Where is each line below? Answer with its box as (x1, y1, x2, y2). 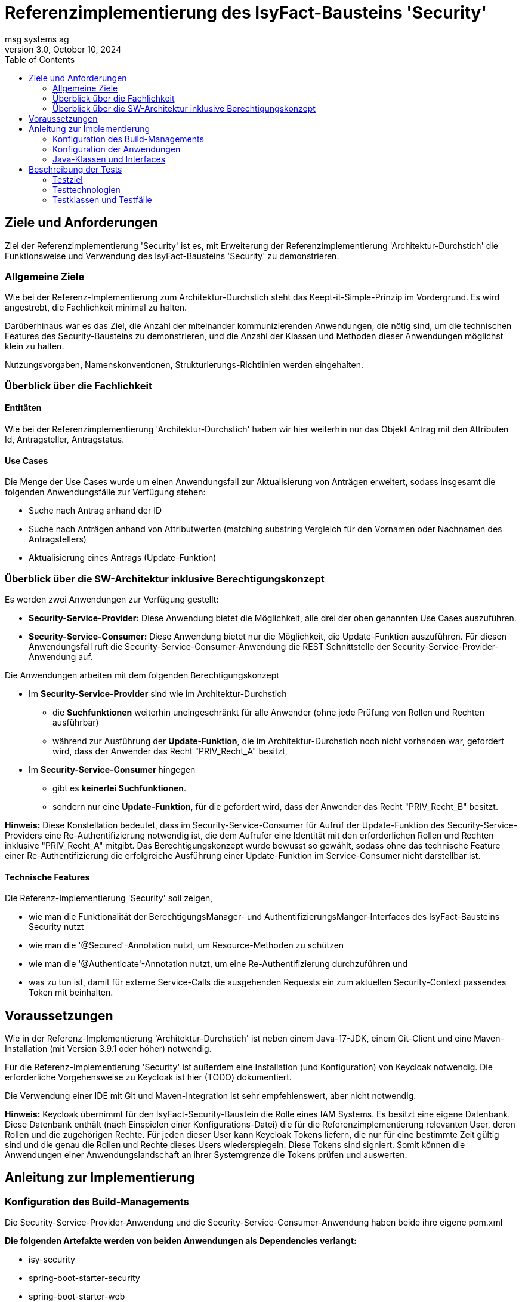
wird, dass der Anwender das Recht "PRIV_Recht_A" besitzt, (52, 745, 288, 756)
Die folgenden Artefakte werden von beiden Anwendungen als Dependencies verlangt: (5, 1236, 357, 1246)
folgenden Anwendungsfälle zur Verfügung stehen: (5, 487, 206, 498)
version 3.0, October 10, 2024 (5, 44, 122, 54)
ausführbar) (52, 717, 99, 727)
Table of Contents (5, 54, 75, 65)
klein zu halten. (5, 341, 64, 352)
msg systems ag (5, 33, 69, 44)
